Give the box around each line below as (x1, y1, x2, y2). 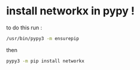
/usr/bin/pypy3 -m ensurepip (6, 35, 79, 41)
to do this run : (6, 24, 43, 31)
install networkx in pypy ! (6, 4, 135, 18)
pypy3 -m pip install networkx (6, 58, 85, 64)
